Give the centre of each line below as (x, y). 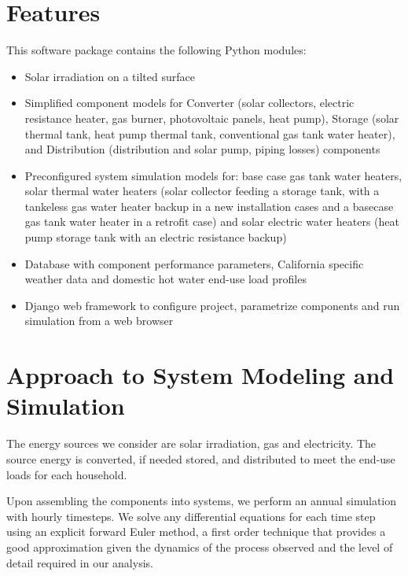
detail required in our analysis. (80, 562)
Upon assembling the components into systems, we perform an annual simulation (202, 501)
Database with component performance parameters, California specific (194, 263)
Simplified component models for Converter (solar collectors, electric (189, 103)
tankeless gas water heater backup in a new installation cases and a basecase (209, 206)
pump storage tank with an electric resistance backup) (156, 237)
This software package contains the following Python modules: (156, 50)
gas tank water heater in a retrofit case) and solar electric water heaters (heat (212, 222)
